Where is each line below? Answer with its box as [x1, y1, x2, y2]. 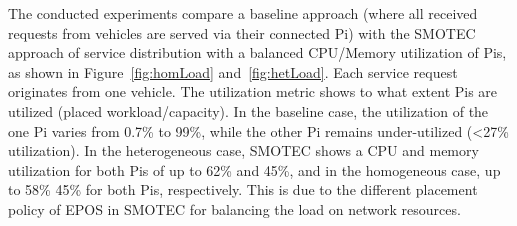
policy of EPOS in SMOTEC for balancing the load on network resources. [8, 198, 461, 219]
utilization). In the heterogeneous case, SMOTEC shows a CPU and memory [8, 140, 479, 161]
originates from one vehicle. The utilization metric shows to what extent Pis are [8, 81, 498, 102]
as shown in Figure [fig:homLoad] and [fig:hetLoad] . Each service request [8, 61, 458, 82]
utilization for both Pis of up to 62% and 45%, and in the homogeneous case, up [8, 159, 501, 180]
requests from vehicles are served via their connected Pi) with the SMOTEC [8, 22, 476, 43]
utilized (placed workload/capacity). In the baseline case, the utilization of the [8, 100, 489, 121]
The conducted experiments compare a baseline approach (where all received [8, 3, 478, 23]
